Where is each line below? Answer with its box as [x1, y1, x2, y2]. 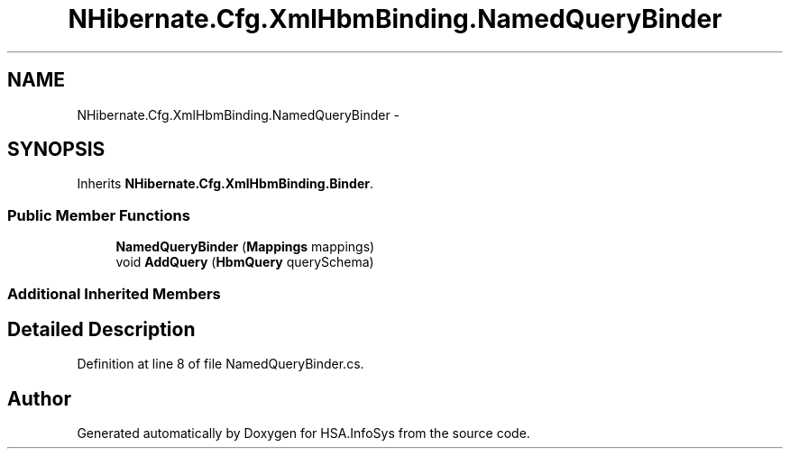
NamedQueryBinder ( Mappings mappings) [115, 239, 375, 255]
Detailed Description [7, 317, 196, 341]
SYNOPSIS [7, 138, 106, 161]
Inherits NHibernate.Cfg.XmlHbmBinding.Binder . [77, 176, 373, 192]
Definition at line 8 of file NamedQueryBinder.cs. [77, 356, 364, 372]
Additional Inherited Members [7, 284, 221, 303]
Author [7, 387, 71, 410]
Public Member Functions [7, 205, 190, 224]
